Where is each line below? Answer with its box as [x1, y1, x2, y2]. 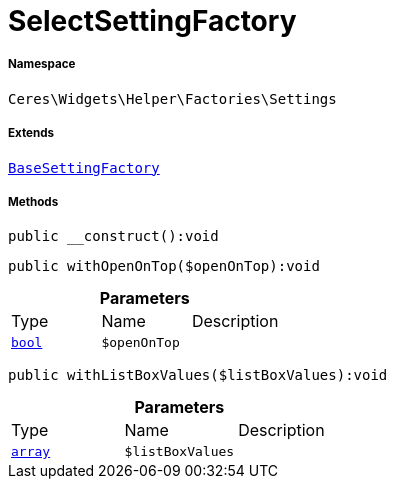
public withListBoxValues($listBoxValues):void [8, 367, 388, 384]
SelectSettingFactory [8, 4, 297, 38]
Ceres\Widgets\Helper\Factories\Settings [8, 90, 337, 107]
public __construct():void [8, 228, 219, 245]
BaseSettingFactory [8, 159, 160, 176]
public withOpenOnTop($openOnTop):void [8, 258, 320, 275]
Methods [8, 194, 59, 209]
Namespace [8, 57, 76, 72]
